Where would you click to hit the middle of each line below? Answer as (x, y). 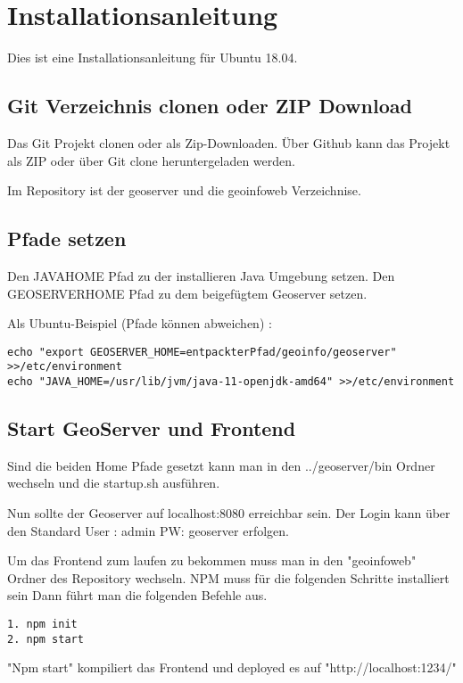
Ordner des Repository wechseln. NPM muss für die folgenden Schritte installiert (228, 577)
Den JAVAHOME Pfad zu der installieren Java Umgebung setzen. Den (201, 275)
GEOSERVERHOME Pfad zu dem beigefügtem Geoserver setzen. (187, 293)
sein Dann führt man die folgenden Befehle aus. (137, 595)
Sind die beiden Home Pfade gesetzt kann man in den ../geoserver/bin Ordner (221, 465)
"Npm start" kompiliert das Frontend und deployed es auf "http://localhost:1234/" (232, 667)
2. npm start (45, 639)
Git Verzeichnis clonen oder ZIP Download (210, 106)
